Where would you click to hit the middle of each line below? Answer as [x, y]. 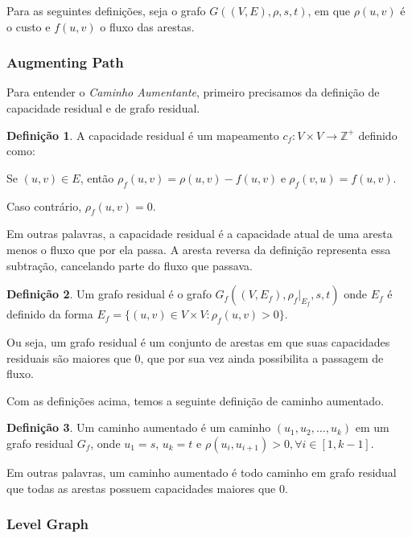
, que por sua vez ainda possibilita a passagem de [262, 357]
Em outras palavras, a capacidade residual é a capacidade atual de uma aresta [200, 234]
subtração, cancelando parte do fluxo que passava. [130, 265]
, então [97, 177]
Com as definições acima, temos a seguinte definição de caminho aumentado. [195, 400]
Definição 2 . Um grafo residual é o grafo [109, 294]
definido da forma [50, 314]
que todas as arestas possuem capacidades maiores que [141, 488]
